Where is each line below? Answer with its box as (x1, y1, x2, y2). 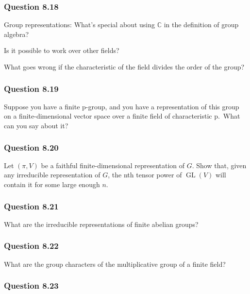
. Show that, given (192, 160, 247, 170)
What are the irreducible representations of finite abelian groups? (4, 219, 199, 229)
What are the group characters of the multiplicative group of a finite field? (4, 259, 226, 269)
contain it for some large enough (4, 179, 100, 189)
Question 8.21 (4, 200, 59, 212)
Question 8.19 (4, 82, 59, 94)
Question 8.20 (4, 141, 59, 153)
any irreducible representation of (4, 170, 100, 180)
